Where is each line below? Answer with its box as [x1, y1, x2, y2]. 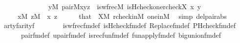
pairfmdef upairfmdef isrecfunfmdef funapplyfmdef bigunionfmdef [21, 29, 221, 40]
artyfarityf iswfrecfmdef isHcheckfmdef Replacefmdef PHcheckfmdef [3, 20, 236, 30]
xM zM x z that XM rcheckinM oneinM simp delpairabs [17, 11, 227, 21]
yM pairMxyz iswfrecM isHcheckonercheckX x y [48, 1, 201, 11]
